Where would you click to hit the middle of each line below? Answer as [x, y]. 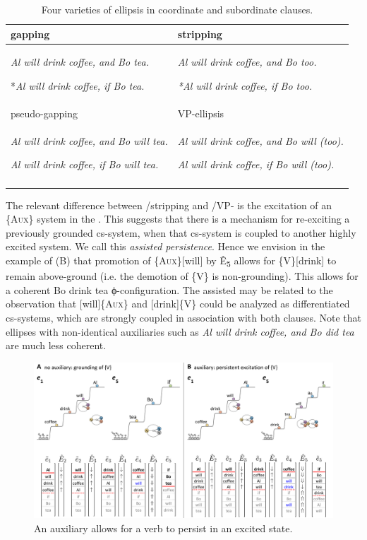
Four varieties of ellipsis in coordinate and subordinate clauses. [177, 9]
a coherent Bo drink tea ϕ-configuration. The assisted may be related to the [169, 289]
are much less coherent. [56, 345]
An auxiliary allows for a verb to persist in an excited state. [163, 528]
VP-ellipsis [201, 113]
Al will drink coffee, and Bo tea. [80, 62]
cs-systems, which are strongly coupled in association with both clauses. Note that [183, 317]
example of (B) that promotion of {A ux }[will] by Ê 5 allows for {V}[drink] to [171, 261]
